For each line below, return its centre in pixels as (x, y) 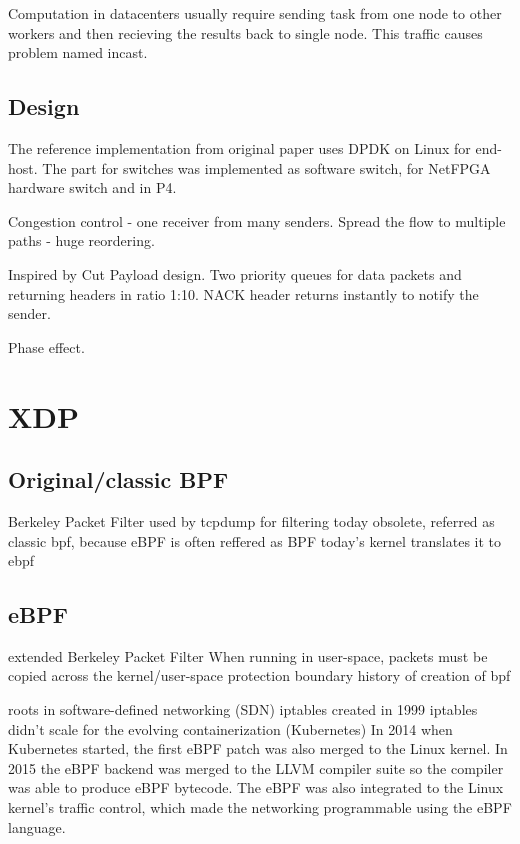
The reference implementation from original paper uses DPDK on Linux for (239, 147)
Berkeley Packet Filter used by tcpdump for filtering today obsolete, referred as (251, 520)
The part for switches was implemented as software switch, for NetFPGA (266, 167)
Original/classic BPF (118, 479)
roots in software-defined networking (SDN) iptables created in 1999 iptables (243, 709)
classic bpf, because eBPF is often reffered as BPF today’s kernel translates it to (255, 540)
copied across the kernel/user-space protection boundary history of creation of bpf (259, 675)
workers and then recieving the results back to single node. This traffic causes (245, 32)
